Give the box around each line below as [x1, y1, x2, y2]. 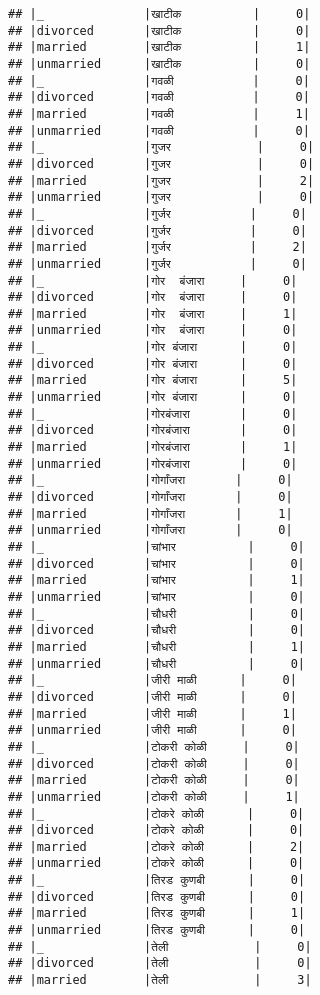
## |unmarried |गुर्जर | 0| [8, 256, 307, 271]
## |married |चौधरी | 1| [8, 639, 306, 654]
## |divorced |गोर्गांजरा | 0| [8, 490, 293, 505]
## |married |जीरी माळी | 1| [8, 706, 297, 721]
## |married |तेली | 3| [8, 973, 312, 988]
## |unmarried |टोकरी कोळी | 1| [8, 789, 300, 804]
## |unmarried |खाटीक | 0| [8, 56, 311, 71]
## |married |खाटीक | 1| [8, 40, 311, 55]
